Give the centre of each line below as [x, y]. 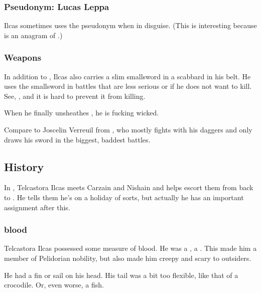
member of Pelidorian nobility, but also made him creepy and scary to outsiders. [128, 258]
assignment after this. [37, 207]
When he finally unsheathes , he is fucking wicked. [82, 113]
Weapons [23, 57]
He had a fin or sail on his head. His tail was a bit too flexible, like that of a [121, 275]
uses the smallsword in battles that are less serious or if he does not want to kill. [128, 86]
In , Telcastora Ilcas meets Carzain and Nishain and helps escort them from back [129, 187]
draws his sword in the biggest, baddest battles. [77, 139]
